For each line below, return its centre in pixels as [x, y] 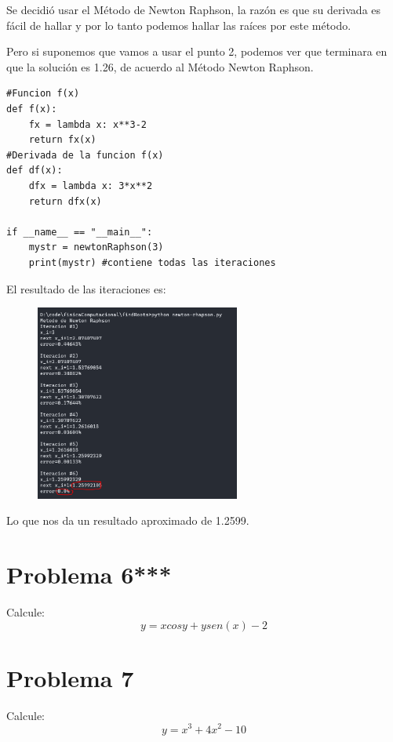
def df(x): [35, 171]
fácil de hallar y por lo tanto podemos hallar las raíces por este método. [179, 25]
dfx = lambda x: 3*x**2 [91, 185]
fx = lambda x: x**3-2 [87, 124]
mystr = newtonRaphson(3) [96, 247]
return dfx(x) [65, 201]
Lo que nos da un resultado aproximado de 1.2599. [128, 520]
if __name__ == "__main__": [80, 232]
